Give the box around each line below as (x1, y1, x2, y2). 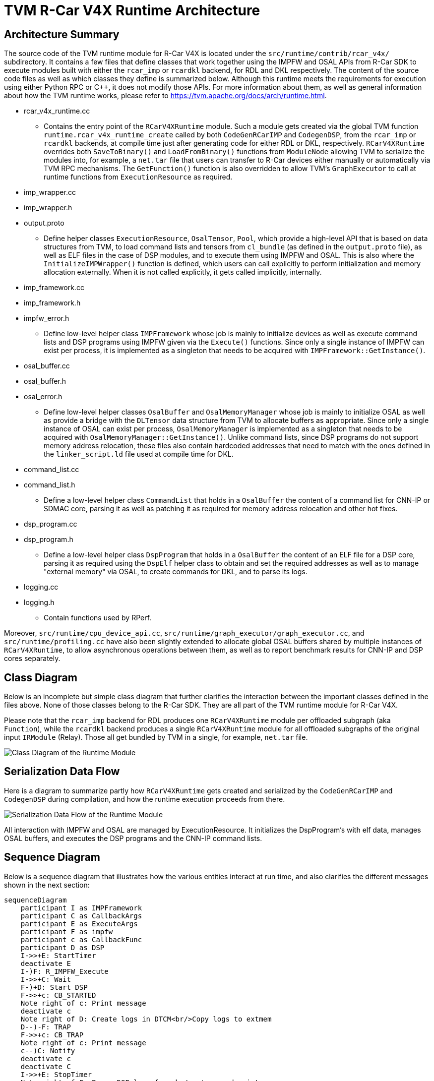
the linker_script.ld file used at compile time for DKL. (44, 450, 234, 459)
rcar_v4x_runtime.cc (24, 107, 90, 116)
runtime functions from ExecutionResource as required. (44, 173, 233, 181)
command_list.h (24, 480, 75, 489)
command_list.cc (24, 465, 79, 474)
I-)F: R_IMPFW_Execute (20, 967, 109, 975)
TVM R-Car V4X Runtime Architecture (4, 2, 260, 19)
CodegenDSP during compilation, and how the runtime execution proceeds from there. (4, 794, 285, 803)
